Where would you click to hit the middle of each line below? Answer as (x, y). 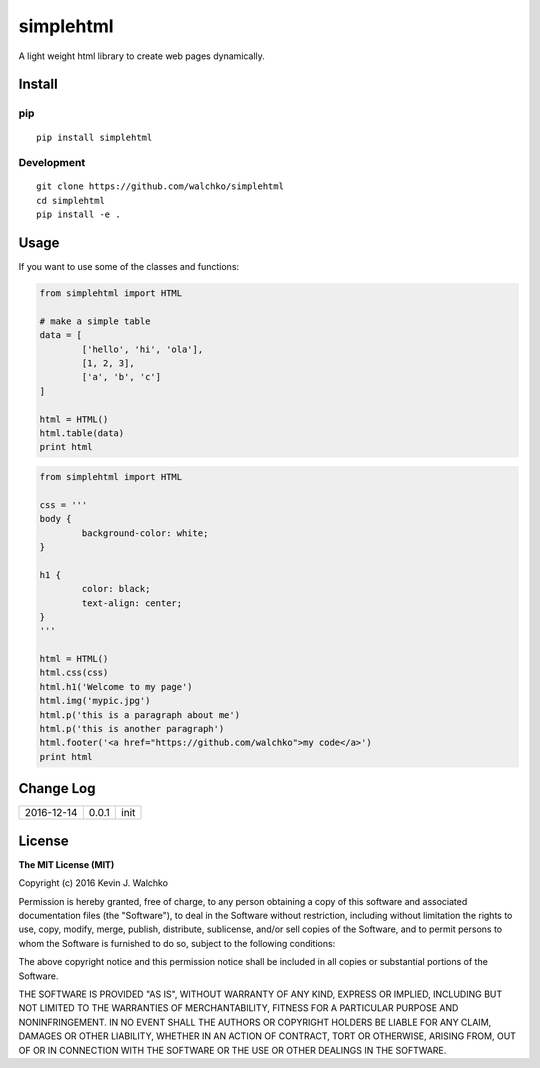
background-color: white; (145, 533)
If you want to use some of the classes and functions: (129, 267)
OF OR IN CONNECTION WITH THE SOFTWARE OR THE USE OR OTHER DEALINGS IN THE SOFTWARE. (232, 1050)
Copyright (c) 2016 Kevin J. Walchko (93, 883)
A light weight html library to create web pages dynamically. (141, 56)
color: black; (116, 589)
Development (52, 163)
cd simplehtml (70, 200)
